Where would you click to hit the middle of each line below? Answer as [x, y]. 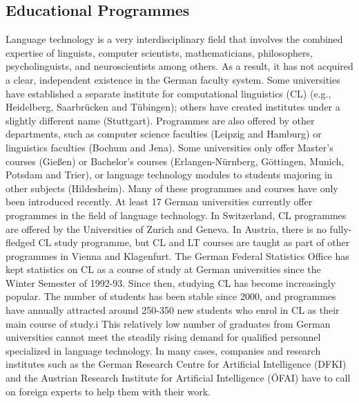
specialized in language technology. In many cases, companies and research [163, 350]
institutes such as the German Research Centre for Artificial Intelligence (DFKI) [176, 364]
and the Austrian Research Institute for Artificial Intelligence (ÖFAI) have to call [178, 378]
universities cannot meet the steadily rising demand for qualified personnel [163, 337]
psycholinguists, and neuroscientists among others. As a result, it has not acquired [179, 66]
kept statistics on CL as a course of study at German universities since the [163, 269]
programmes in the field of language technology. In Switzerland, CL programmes [176, 215]
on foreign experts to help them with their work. [108, 391]
